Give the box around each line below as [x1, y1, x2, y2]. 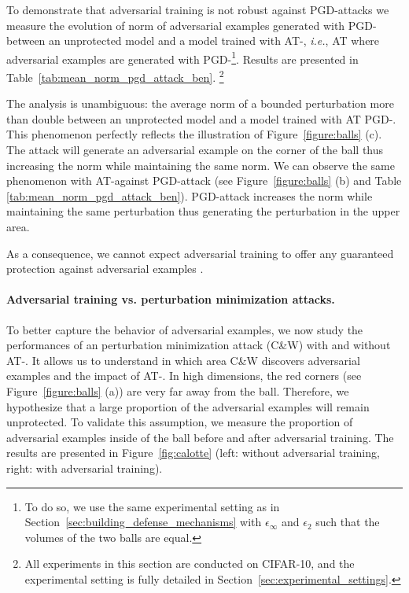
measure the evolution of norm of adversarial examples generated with [6, 17, 345, 33]
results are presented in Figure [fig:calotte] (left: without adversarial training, [6, 444, 380, 461]
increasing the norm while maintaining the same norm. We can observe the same [6, 157, 395, 173]
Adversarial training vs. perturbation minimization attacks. [6, 291, 335, 308]
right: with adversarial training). [6, 459, 163, 476]
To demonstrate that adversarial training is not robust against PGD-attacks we [6, 2, 389, 17]
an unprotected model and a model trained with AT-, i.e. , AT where [49, 32, 380, 49]
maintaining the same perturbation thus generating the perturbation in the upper [6, 203, 400, 219]
